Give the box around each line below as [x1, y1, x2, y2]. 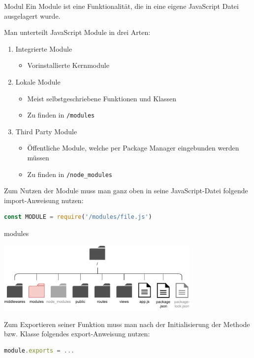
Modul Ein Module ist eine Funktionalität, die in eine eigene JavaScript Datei [4, 1, 239, 11]
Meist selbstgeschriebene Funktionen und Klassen [27, 93, 177, 103]
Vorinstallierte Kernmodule [27, 60, 109, 70]
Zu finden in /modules [27, 110, 95, 120]
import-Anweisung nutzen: [4, 195, 84, 205]
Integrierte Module [15, 43, 72, 54]
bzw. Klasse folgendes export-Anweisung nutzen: [4, 328, 150, 339]
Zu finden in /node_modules [27, 169, 113, 179]
